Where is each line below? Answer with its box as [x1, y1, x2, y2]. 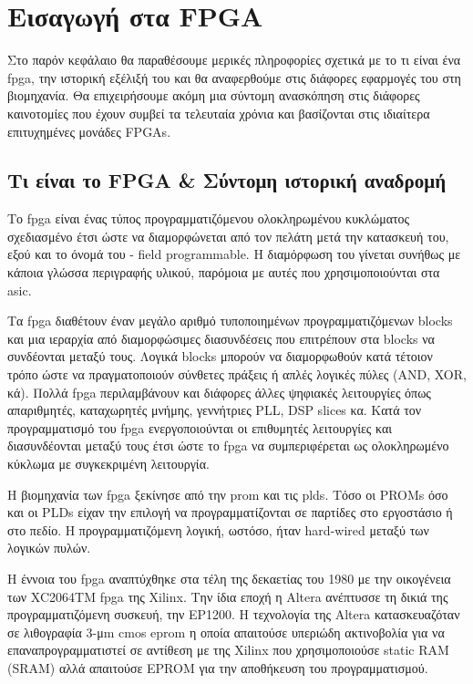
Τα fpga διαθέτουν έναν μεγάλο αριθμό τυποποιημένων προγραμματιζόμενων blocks [7, 311, 453, 330]
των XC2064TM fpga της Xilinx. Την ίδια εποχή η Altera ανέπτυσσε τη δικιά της [7, 586, 448, 606]
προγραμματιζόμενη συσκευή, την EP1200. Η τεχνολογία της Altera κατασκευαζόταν [7, 605, 460, 624]
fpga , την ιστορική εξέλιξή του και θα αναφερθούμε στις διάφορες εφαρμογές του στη [7, 67, 461, 87]
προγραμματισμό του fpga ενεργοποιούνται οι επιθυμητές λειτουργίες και [7, 418, 393, 437]
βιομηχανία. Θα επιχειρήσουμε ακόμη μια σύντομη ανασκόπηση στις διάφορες [7, 86, 420, 105]
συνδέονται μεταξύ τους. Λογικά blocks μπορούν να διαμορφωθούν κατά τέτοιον [7, 347, 433, 366]
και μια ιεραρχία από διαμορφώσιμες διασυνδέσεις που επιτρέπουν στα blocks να [7, 328, 435, 347]
